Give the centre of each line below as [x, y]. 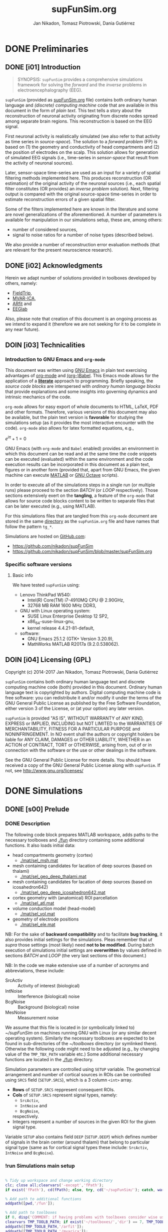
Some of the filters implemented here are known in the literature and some [82, 209]
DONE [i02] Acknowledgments [54, 266]
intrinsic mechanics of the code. [38, 397]
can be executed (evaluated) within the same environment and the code [79, 459]
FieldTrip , [22, 293]
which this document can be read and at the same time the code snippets [81, 454]
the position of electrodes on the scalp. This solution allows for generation [82, 152]
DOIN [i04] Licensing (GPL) [48, 660]
